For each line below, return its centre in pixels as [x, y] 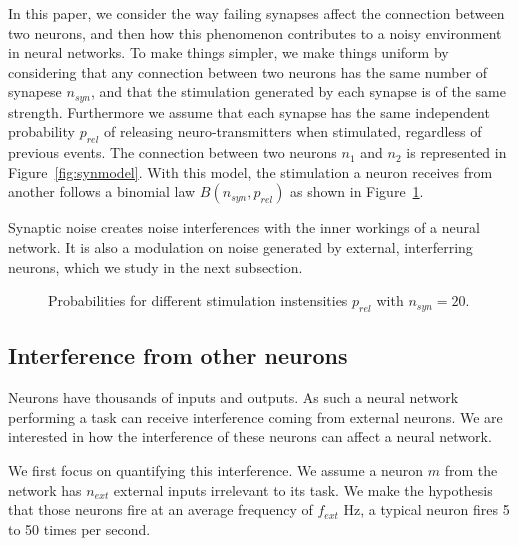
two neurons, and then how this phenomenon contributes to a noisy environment [255, 32]
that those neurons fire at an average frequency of [160, 509]
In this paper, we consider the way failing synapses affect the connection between [256, 13]
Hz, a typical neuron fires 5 [426, 509]
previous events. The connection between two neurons [172, 152]
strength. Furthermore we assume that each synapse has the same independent [249, 111]
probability [41, 131]
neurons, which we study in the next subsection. [155, 266]
